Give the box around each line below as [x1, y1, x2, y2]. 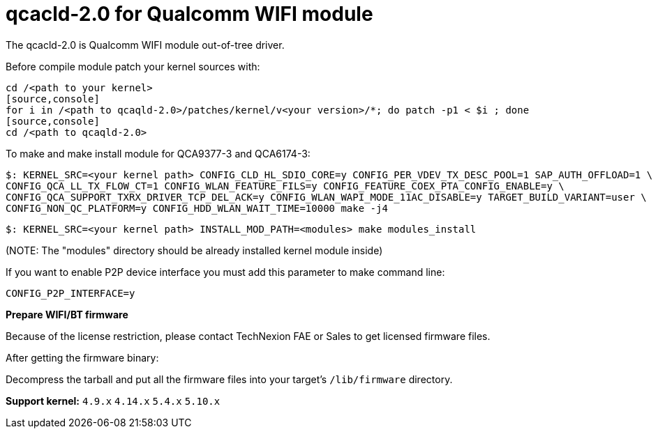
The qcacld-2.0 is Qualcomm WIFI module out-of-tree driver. [6, 38, 285, 51]
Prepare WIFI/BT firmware [6, 308, 128, 320]
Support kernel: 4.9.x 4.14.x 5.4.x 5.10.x [6, 394, 220, 407]
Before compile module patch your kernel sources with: [6, 60, 260, 72]
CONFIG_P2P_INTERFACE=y [6, 287, 135, 299]
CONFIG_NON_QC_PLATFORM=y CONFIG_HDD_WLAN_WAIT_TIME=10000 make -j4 [6, 202, 388, 214]
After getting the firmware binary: [6, 351, 159, 364]
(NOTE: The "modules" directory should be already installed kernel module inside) [6, 244, 383, 256]
